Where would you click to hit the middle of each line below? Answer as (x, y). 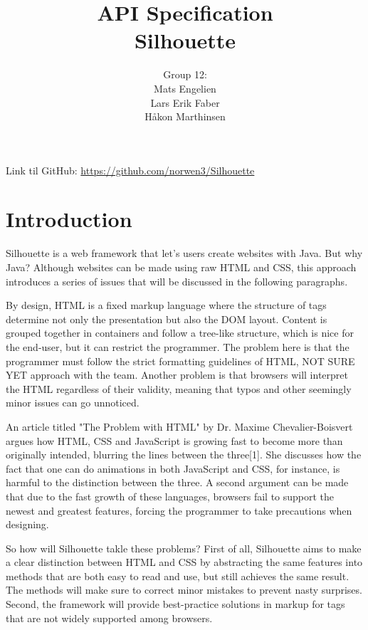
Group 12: (185, 74)
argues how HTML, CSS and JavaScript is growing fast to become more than (174, 440)
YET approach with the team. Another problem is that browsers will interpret (177, 375)
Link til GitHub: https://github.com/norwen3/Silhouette (130, 170)
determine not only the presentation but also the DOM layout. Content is (167, 319)
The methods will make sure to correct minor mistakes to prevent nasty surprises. (184, 590)
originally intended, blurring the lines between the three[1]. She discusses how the (184, 455)
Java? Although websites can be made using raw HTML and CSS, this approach (181, 267)
